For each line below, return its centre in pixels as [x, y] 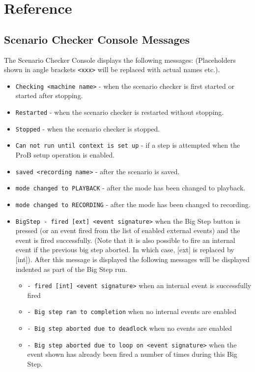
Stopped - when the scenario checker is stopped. [88, 128]
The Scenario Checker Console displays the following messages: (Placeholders [120, 60]
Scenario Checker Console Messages [97, 39]
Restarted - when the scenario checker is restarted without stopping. [120, 112]
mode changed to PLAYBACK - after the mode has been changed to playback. [130, 188]
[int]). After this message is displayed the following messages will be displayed [132, 259]
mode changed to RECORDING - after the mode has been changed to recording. [133, 204]
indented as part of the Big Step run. [71, 269]
